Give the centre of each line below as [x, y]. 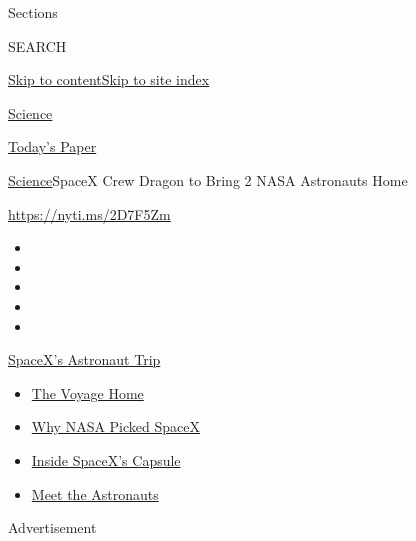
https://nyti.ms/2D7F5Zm [89, 213]
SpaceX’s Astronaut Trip [84, 359]
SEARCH [37, 45]
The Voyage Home [87, 392]
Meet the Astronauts [95, 493]
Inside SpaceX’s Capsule [106, 459]
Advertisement [52, 527]
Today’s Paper [52, 146]
